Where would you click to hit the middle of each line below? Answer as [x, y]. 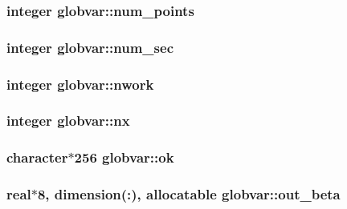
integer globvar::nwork [80, 84]
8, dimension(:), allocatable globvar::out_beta [189, 194]
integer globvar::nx [68, 121]
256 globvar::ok [124, 157]
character [37, 157]
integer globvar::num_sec [90, 47]
